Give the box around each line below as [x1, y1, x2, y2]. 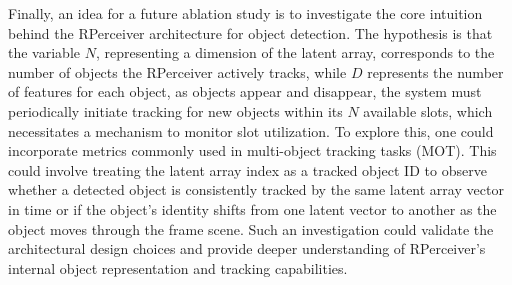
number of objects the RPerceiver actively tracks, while [8, 61, 347, 82]
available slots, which [363, 100, 493, 121]
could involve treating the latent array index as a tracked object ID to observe [8, 159, 487, 180]
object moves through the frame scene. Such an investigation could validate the [8, 218, 494, 239]
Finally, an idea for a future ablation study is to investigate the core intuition [8, 3, 483, 23]
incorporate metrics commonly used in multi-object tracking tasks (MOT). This [8, 140, 497, 161]
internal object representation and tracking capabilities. [8, 257, 348, 278]
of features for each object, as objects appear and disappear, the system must [8, 81, 482, 102]
